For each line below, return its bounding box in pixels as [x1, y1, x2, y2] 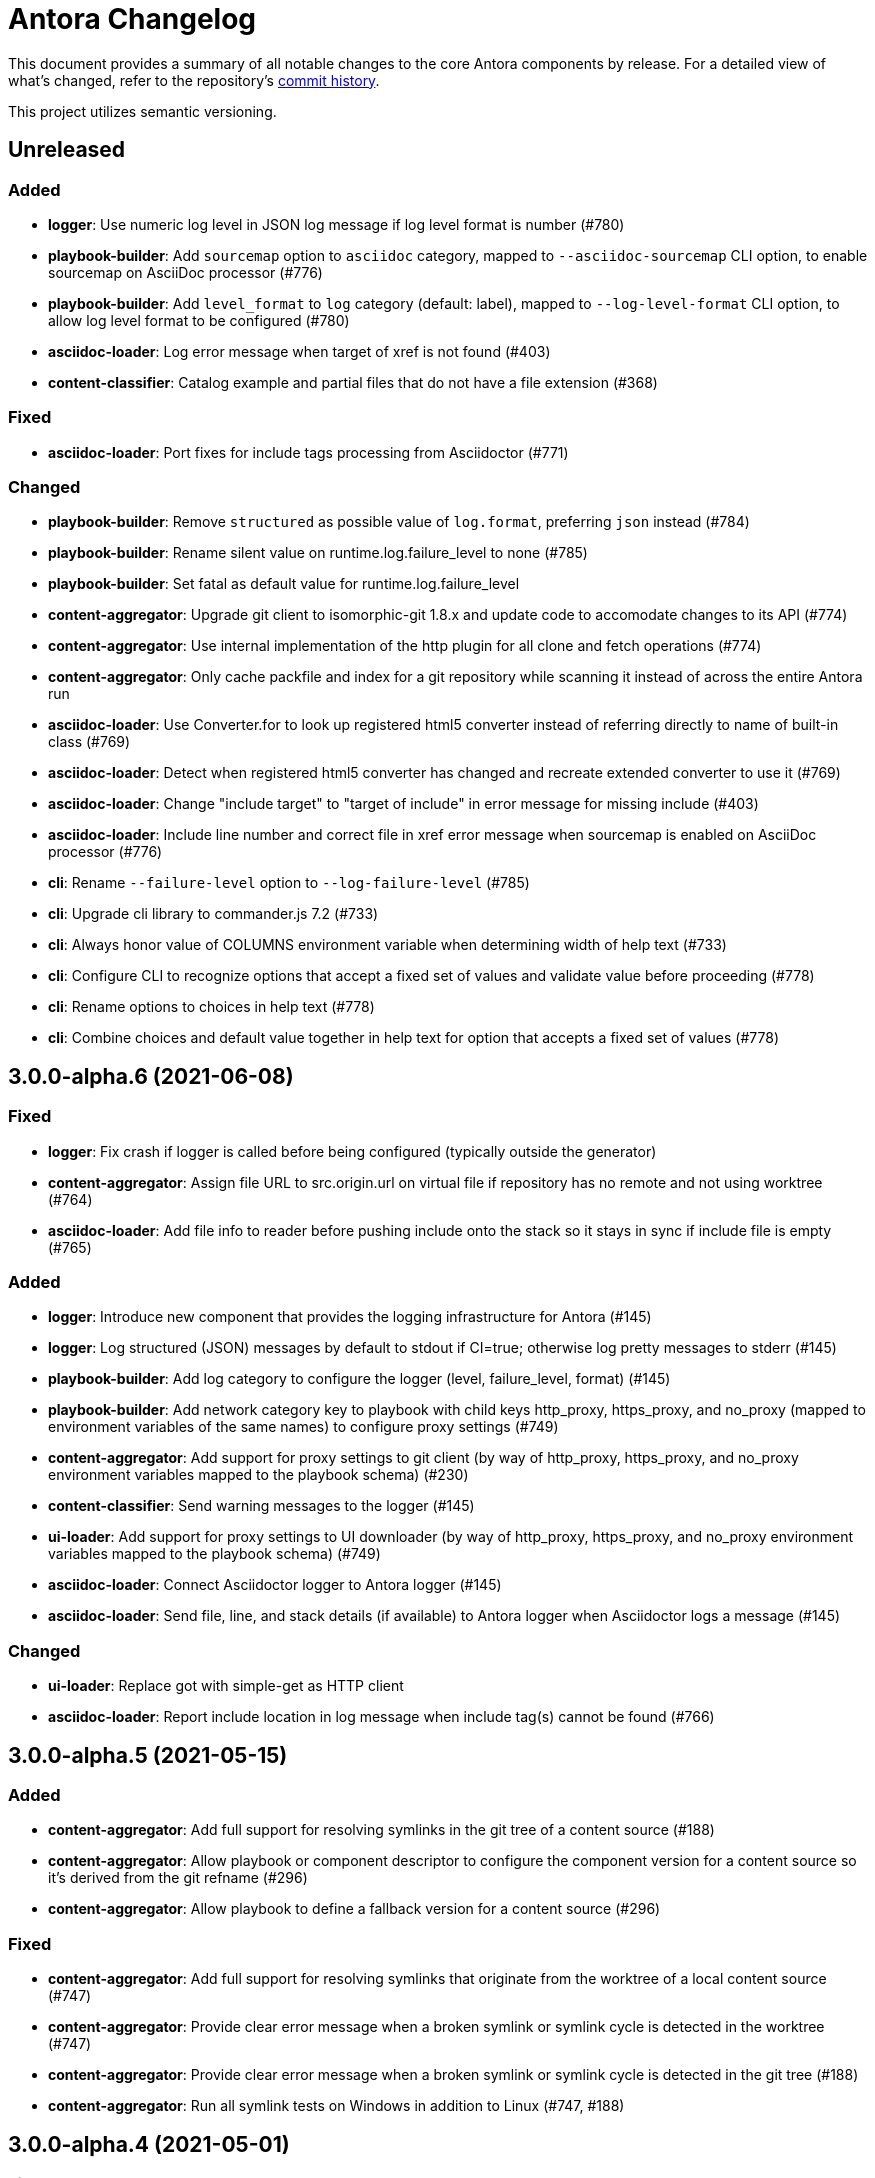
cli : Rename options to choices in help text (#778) [48, 998, 375, 1016]
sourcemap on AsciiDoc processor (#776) [48, 263, 323, 281]
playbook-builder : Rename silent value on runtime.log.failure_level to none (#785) [48, 544, 588, 562]
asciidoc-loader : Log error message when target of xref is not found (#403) [48, 342, 551, 360]
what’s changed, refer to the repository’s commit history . [8, 71, 380, 89]
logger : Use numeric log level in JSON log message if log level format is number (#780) [48, 215, 625, 233]
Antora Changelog [8, 2, 257, 36]
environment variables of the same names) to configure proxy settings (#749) [48, 1418, 559, 1436]
